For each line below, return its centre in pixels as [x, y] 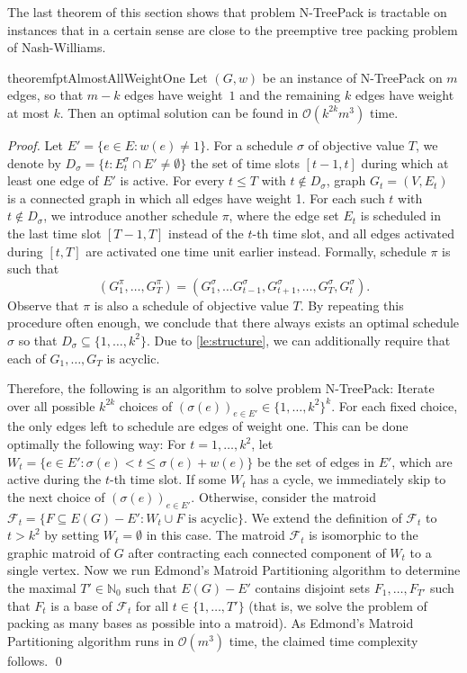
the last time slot [54, 233]
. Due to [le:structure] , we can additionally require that [299, 340]
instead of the [206, 233]
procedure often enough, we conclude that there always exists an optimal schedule [233, 323]
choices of [146, 405]
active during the [54, 479]
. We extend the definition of [323, 517]
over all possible [51, 405]
